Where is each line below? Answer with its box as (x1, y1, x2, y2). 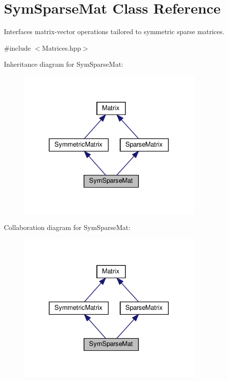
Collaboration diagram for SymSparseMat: (4, 222, 131, 232)
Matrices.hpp (42, 42, 81, 53)
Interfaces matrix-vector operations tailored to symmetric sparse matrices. (4, 26, 225, 37)
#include (4, 42, 31, 53)
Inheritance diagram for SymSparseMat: (4, 59, 123, 69)
